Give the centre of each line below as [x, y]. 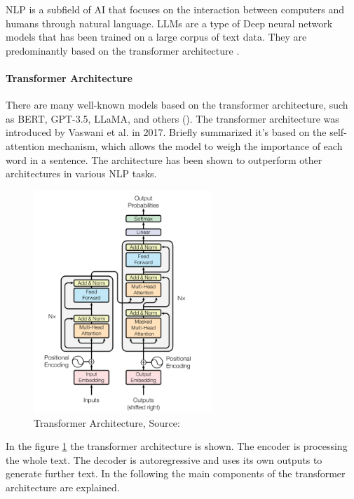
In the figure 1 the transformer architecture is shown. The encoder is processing [177, 446]
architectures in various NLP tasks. [81, 173]
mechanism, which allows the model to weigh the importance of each [195, 145]
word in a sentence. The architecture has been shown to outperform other [164, 159]
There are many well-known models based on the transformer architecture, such [177, 105]
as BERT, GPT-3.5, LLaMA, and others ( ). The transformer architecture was [172, 118]
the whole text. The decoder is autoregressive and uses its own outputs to [164, 459]
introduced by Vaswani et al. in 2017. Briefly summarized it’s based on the [166, 132]
